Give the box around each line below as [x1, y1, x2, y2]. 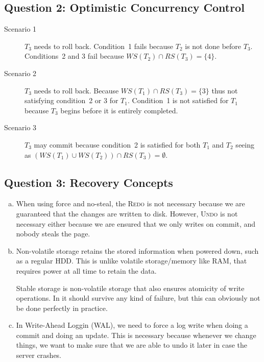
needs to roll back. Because [34, 85, 119, 95]
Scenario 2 [4, 67, 37, 78]
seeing [235, 139, 254, 150]
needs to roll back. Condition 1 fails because [34, 40, 174, 51]
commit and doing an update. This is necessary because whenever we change [16, 329, 256, 340]
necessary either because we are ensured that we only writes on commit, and [16, 218, 256, 229]
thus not [211, 85, 238, 95]
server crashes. [16, 350, 62, 360]
